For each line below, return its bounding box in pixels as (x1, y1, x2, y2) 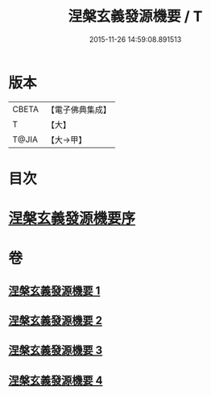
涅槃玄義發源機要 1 (8, 284, 101, 297)
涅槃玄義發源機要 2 (8, 314, 103, 327)
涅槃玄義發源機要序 (8, 210, 136, 228)
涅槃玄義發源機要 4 (8, 373, 103, 387)
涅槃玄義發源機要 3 (8, 343, 103, 357)
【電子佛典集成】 (46, 104, 111, 115)
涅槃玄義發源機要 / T (68, 7, 203, 26)
